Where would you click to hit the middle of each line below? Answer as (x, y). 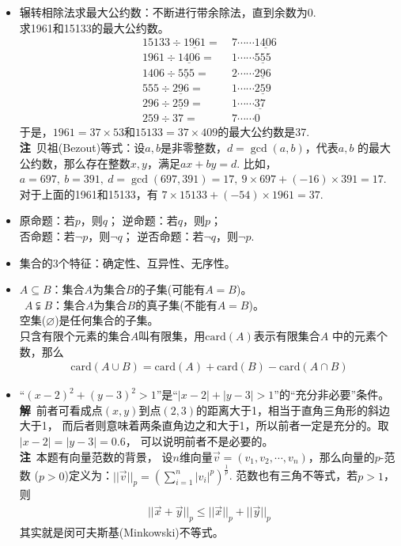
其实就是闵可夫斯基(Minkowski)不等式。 (121, 531)
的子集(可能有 (170, 289)
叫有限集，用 (172, 336)
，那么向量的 (341, 456)
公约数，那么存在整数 (75, 163)
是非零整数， (193, 148)
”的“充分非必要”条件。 (332, 394)
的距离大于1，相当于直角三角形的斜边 (293, 409)
